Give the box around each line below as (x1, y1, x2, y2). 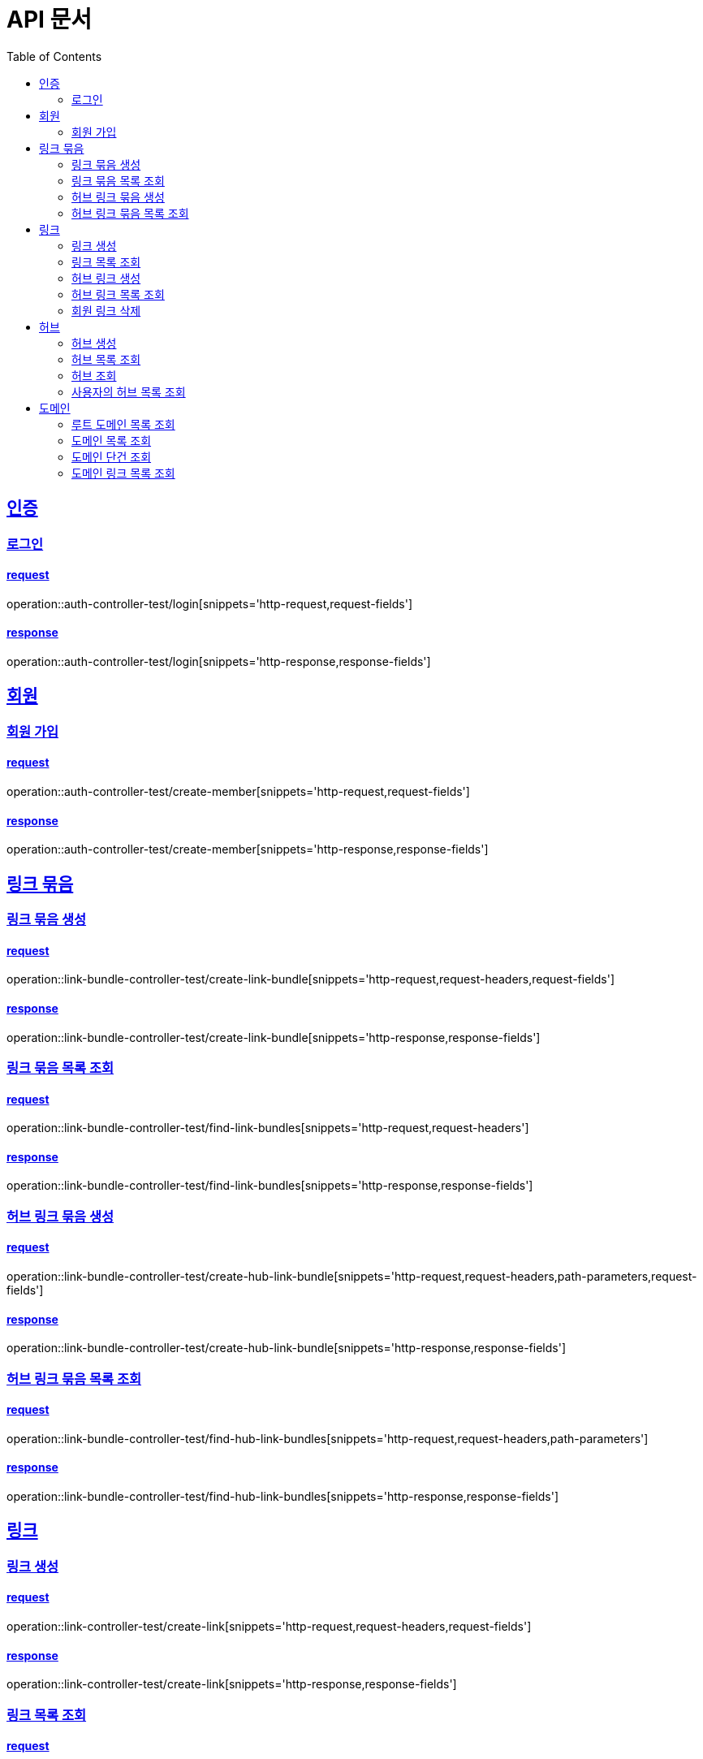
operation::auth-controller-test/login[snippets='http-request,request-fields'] (6, 596, 412, 611)
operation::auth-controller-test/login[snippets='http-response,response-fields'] (6, 655, 431, 669)
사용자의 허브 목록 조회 (71, 384, 186, 399)
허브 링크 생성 (71, 270, 141, 285)
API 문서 (6, 6, 93, 33)
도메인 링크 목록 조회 (71, 465, 175, 480)
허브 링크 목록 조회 (71, 287, 165, 301)
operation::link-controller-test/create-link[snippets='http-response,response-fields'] (6, 1677, 457, 1692)
